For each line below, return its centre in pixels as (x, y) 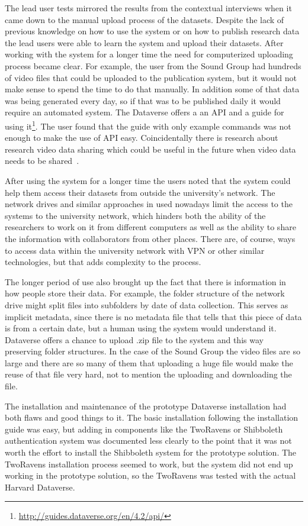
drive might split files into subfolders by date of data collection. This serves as (147, 304)
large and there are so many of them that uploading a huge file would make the (149, 362)
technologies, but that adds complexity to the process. (103, 262)
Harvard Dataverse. (40, 487)
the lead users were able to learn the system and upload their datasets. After (144, 42)
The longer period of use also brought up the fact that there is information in (145, 281)
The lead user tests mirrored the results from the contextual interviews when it (148, 8)
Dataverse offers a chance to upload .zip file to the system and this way (134, 339)
